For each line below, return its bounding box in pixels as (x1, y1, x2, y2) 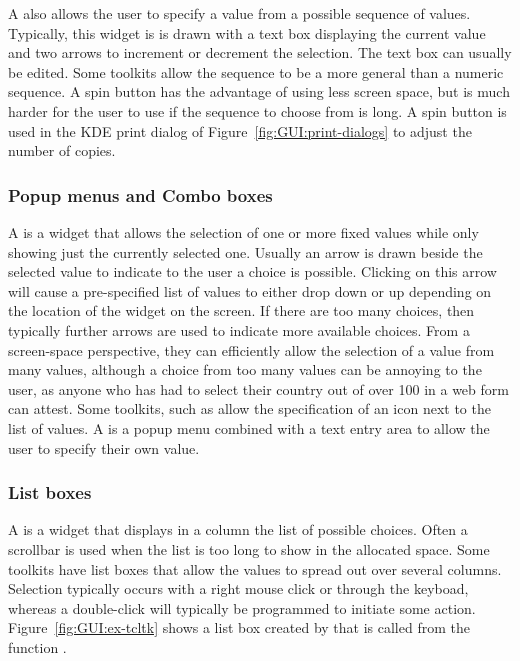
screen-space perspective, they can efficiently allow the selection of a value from (8, 339, 495, 360)
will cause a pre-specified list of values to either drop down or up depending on (8, 280, 492, 301)
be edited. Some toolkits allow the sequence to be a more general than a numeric (8, 61, 504, 82)
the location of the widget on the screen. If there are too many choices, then (8, 300, 475, 321)
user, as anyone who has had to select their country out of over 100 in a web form (8, 378, 509, 399)
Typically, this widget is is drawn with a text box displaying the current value (8, 22, 486, 43)
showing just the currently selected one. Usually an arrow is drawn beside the (8, 241, 483, 262)
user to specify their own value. (8, 437, 200, 458)
